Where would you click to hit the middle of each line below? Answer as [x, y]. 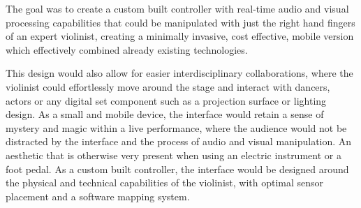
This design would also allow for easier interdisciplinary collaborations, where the [179, 73]
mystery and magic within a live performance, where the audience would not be [176, 127]
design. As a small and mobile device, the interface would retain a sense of [165, 114]
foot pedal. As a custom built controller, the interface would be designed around [177, 169]
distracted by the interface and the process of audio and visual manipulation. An [179, 141]
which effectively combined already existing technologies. [127, 49]
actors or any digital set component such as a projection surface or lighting [166, 100]
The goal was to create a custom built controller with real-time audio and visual [177, 8]
